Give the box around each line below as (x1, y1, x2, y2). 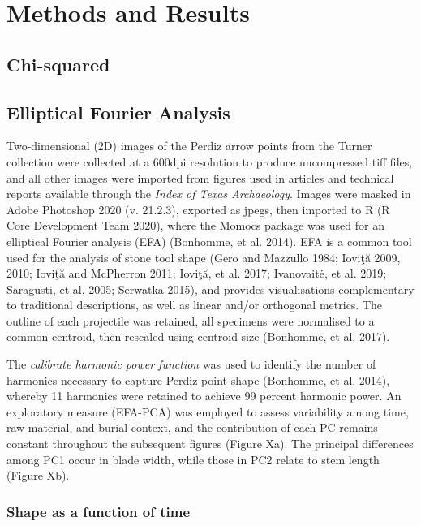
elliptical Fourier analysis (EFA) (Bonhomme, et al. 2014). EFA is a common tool (6, 232, 412, 249)
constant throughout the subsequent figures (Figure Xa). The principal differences (6, 435, 414, 452)
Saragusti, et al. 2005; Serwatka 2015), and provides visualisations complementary (6, 280, 415, 297)
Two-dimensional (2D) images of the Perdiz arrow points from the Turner (6, 137, 372, 154)
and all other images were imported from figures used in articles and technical (6, 169, 394, 186)
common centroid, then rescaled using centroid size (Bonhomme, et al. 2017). (6, 328, 390, 345)
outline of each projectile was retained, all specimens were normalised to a (6, 312, 375, 329)
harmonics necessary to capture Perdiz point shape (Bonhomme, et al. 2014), (6, 371, 390, 388)
